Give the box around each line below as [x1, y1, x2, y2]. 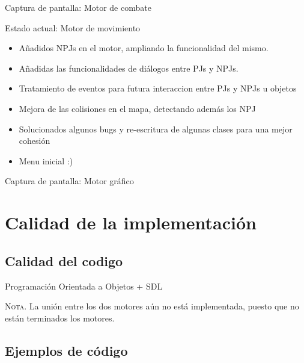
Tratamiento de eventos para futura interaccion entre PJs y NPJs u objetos [19, 82, 297, 95]
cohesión [19, 134, 50, 147]
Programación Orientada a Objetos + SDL [5, 279, 163, 292]
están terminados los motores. [5, 311, 115, 324]
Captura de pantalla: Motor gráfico [5, 175, 134, 187]
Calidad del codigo [5, 251, 123, 270]
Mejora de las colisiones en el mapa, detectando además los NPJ [19, 102, 256, 114]
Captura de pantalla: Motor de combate [5, 1, 151, 13]
